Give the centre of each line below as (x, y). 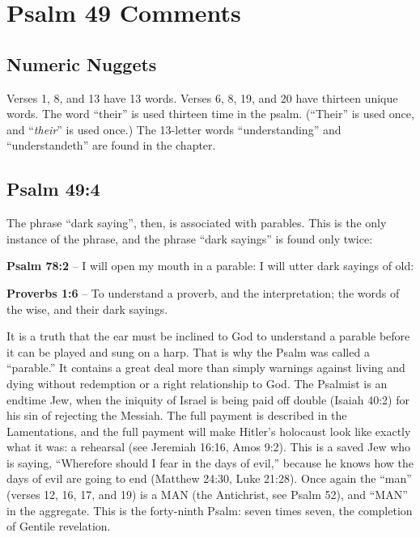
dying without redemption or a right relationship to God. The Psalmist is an (197, 383)
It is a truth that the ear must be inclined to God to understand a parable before (208, 336)
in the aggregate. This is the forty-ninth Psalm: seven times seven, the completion (210, 510)
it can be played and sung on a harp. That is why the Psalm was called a (188, 351)
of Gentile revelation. (59, 526)
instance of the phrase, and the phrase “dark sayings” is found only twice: (190, 238)
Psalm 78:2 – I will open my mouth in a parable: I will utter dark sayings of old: (210, 266)
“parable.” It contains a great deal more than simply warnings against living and (206, 368)
